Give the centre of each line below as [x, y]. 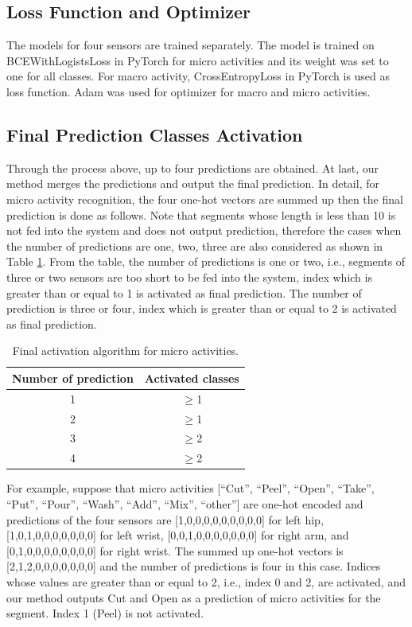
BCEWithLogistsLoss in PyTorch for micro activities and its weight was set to [198, 60]
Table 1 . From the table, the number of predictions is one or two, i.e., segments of [206, 261]
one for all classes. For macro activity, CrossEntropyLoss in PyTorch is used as [198, 76]
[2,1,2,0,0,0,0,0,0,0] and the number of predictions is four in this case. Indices [194, 566]
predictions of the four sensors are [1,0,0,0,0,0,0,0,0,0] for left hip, [165, 519]
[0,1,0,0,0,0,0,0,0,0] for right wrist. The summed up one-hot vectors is [175, 550]
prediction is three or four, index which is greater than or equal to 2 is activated [202, 308]
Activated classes [192, 378]
